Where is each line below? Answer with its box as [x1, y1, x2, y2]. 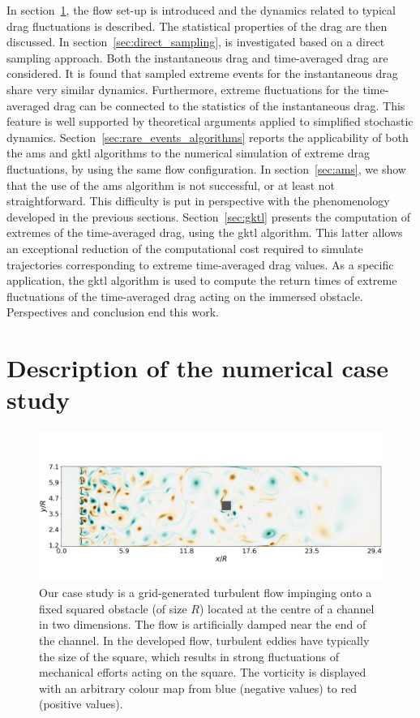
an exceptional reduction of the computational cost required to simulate [6, 239, 363, 256]
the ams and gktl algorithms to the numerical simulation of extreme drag [6, 144, 371, 161]
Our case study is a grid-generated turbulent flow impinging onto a [39, 584, 372, 601]
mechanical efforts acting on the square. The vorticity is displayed [39, 664, 366, 681]
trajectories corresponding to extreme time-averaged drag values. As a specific [6, 256, 394, 273]
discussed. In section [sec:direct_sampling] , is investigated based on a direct [6, 33, 385, 50]
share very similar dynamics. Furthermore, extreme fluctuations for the [6, 80, 359, 97]
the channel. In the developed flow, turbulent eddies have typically [39, 632, 370, 649]
